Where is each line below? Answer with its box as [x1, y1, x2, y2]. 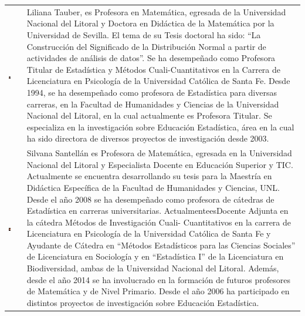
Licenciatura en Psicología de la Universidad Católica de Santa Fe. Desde [26, 75, 290, 87]
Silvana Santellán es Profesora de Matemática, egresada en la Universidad [26, 147, 292, 159]
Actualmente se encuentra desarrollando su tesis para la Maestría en [26, 170, 272, 182]
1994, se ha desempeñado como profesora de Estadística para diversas [26, 86, 277, 98]
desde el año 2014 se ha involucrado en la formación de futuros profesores [26, 273, 291, 285]
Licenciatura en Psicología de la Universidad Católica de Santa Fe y [26, 227, 271, 240]
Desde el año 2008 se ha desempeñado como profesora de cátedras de [26, 193, 274, 205]
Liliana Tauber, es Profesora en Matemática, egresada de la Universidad [26, 5, 286, 18]
